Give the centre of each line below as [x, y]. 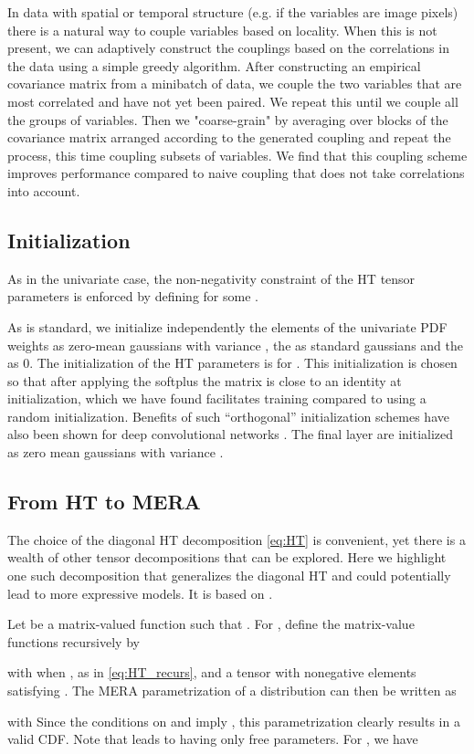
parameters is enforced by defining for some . [133, 296]
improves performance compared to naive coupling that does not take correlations [236, 173]
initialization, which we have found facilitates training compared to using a [217, 398]
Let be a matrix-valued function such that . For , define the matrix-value [211, 624]
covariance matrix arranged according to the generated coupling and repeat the [229, 137]
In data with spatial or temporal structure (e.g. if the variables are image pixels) [233, 12]
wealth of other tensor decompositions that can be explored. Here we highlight [227, 557]
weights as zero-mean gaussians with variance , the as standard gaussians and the [235, 345]
